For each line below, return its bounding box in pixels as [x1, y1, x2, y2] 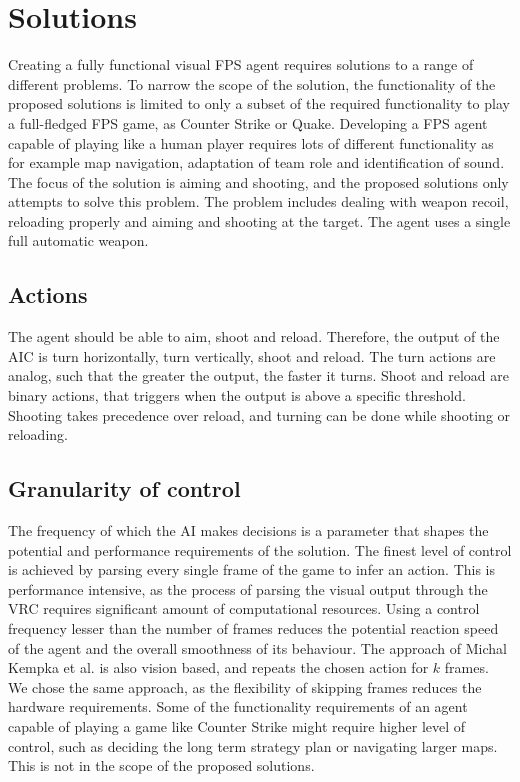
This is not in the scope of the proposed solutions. [8, 755, 315, 776]
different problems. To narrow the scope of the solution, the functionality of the [8, 73, 496, 94]
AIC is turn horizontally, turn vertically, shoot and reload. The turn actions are [8, 345, 496, 366]
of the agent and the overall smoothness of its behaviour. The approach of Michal [8, 637, 507, 658]
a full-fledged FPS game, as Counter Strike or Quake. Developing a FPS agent [8, 112, 488, 133]
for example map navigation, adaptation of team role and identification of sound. [8, 152, 505, 173]
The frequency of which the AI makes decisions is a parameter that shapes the [8, 520, 489, 541]
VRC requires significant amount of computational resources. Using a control [8, 598, 480, 619]
